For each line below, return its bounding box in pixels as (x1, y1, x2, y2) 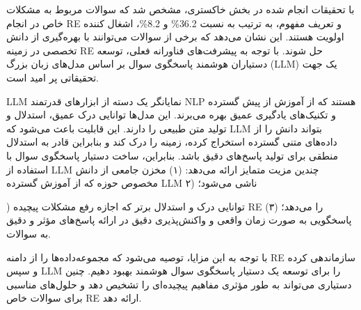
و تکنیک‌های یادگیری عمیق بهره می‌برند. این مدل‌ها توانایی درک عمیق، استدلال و (6, 107, 336, 122)
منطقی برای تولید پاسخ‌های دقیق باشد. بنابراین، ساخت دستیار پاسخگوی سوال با (6, 148, 339, 162)
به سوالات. (6, 226, 51, 240)
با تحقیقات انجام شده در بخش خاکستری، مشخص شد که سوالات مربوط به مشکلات (6, 2, 355, 16)
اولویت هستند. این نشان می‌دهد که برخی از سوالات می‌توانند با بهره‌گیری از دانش (6, 29, 344, 44)
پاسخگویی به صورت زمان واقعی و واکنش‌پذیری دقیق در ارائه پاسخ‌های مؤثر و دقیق (6, 212, 352, 227)
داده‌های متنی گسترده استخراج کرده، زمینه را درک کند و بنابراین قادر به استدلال (6, 134, 337, 149)
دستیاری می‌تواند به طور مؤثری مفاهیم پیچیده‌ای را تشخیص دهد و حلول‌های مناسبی (6, 277, 352, 291)
